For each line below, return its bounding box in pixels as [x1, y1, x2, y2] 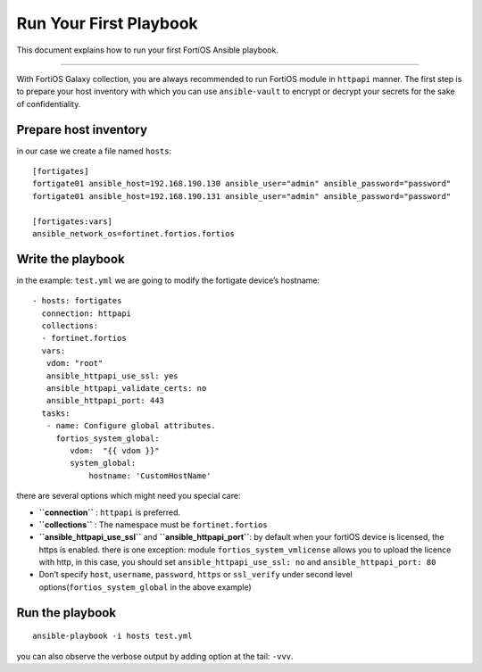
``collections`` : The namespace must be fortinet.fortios [38, 519, 268, 530]
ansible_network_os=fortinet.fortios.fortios [32, 228, 236, 238]
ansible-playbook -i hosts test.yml [32, 631, 193, 642]
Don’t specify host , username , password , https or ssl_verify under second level [38, 569, 353, 580]
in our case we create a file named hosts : [16, 145, 172, 156]
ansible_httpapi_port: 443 [46, 395, 165, 406]
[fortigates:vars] [32, 216, 113, 227]
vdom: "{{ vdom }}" [70, 445, 160, 455]
